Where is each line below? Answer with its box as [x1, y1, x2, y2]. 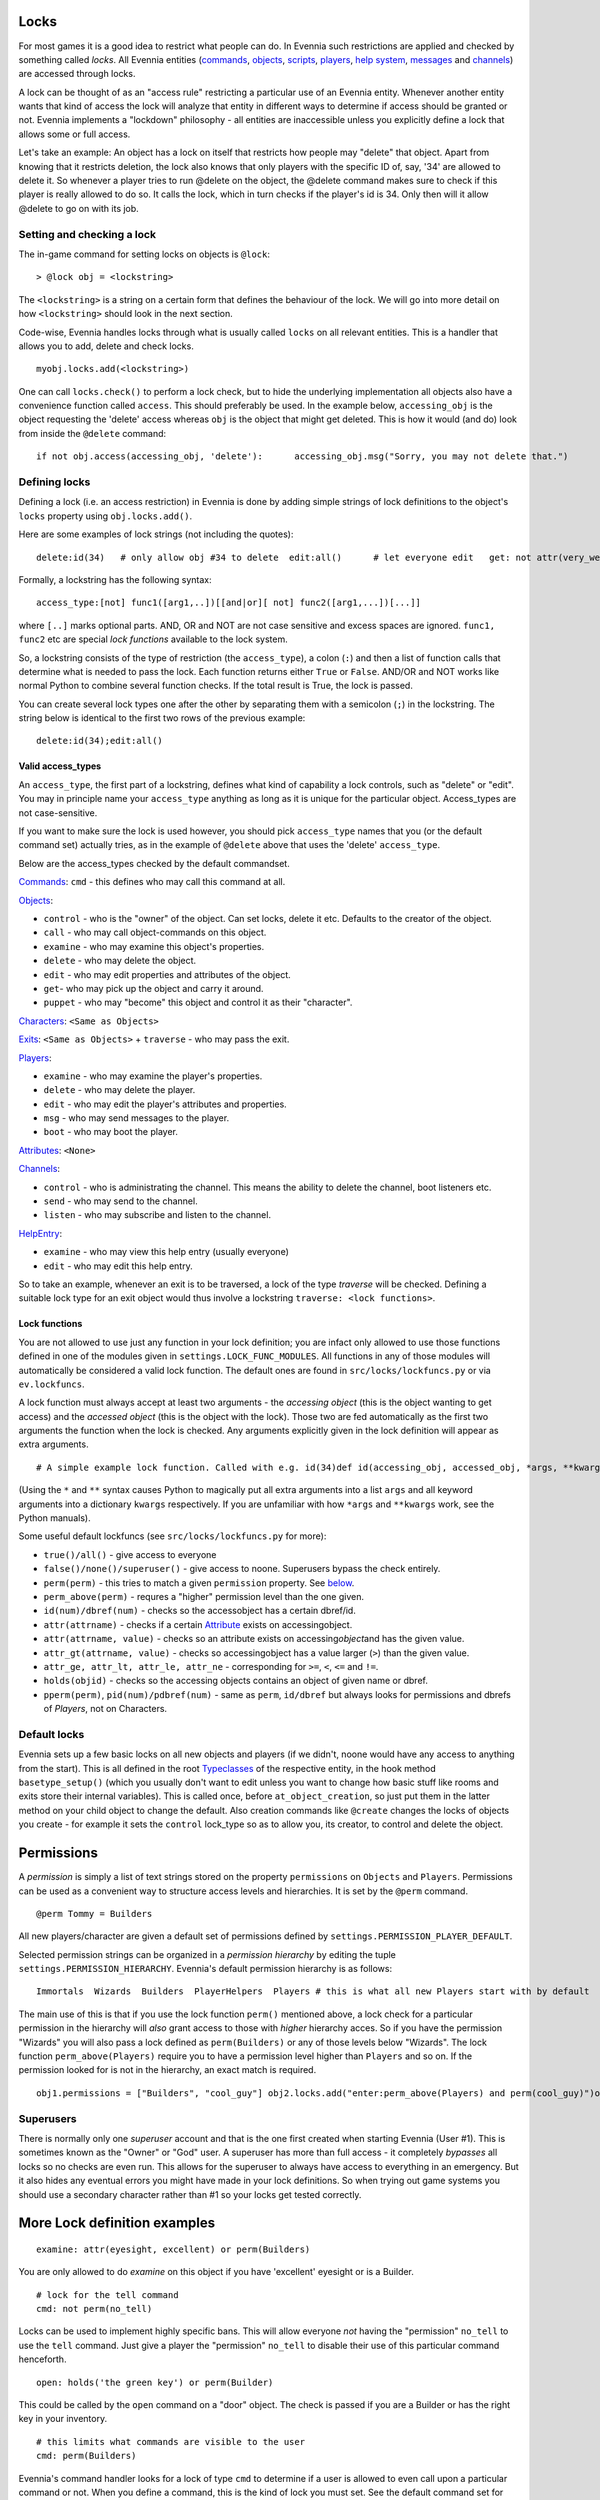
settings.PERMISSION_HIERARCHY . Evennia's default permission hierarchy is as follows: [18, 1963, 393, 1975]
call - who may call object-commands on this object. [43, 926, 267, 939]
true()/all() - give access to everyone [43, 1548, 217, 1560]
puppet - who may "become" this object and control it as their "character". [43, 996, 353, 1009]
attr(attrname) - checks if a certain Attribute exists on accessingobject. [43, 1618, 353, 1630]
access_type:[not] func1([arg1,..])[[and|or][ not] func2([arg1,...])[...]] [36, 597, 422, 609]
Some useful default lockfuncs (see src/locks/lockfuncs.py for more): [18, 1530, 327, 1542]
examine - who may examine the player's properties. [43, 1070, 263, 1082]
